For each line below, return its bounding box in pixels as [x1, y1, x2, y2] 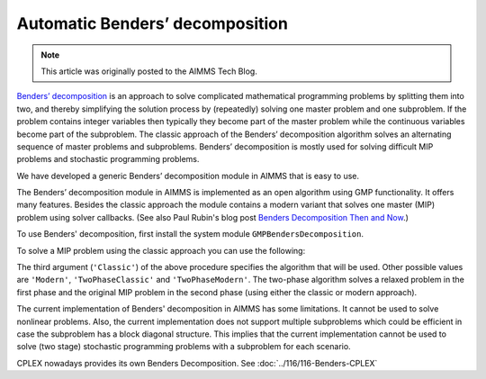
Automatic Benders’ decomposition [16, 14, 288, 33]
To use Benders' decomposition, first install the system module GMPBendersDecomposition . [16, 229, 364, 239]
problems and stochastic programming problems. [16, 154, 200, 165]
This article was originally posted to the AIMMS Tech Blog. [40, 66, 258, 77]
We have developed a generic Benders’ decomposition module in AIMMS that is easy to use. [16, 170, 360, 181]
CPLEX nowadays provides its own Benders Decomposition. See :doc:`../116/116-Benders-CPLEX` [16, 357, 378, 368]
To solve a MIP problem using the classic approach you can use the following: [16, 245, 306, 256]
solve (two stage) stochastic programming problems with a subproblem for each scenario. [16, 341, 351, 352]
